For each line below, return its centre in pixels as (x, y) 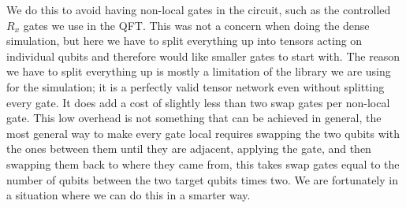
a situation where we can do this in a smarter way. (129, 195)
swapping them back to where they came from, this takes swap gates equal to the (203, 163)
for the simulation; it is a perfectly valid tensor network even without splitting (196, 86)
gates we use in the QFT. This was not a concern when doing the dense (196, 25)
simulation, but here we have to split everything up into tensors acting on (184, 41)
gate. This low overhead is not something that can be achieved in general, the (194, 118)
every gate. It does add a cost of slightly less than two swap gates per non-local (198, 102)
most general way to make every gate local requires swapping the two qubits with (203, 133)
